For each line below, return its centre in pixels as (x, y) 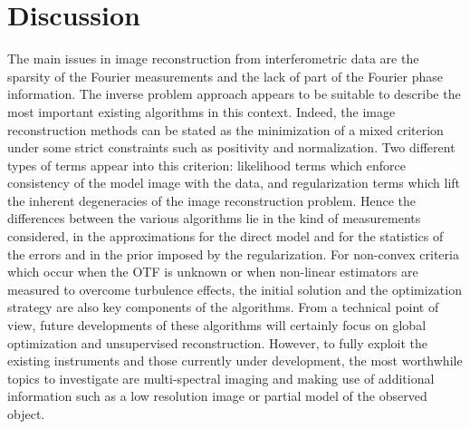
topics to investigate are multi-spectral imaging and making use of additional (221, 378)
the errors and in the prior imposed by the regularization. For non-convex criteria (233, 253)
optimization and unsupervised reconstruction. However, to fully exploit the (217, 342)
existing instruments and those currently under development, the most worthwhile (235, 361)
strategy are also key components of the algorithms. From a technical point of (223, 307)
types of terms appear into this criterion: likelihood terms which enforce (206, 165)
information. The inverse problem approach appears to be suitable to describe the (234, 94)
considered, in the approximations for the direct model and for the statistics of (225, 236)
